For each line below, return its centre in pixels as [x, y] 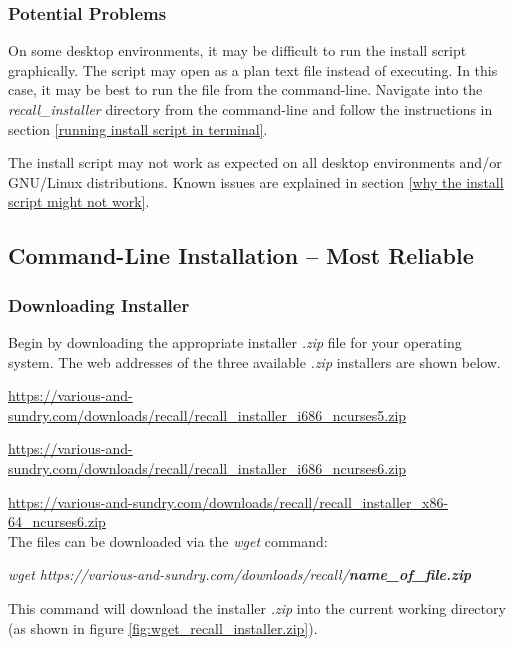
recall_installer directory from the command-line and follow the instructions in [250, 109]
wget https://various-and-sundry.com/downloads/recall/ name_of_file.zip [240, 574]
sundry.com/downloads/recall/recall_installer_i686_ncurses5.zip [207, 414]
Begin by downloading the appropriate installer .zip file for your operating [235, 341]
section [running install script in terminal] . [138, 128]
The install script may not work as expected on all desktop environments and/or [255, 162]
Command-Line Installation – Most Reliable [241, 255]
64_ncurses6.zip [57, 521]
